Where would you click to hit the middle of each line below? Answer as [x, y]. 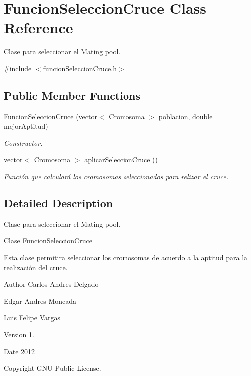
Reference [39, 28]
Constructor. [23, 142]
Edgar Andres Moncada [40, 300]
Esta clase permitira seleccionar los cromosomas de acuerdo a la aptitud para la [126, 258]
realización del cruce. [36, 267]
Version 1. [19, 334]
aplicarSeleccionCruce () [121, 159]
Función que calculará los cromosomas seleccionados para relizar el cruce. [116, 176]
